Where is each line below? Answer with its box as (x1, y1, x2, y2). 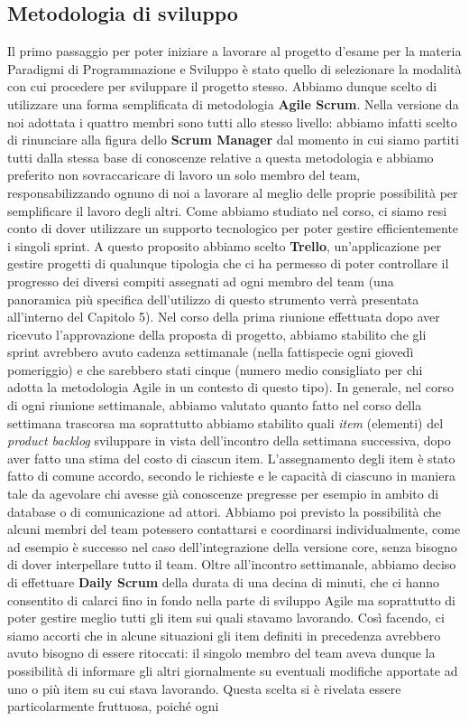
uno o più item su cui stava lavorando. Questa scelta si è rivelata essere (7, 679, 401, 698)
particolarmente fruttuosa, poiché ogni (7, 697, 219, 716)
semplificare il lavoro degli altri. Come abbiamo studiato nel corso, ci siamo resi (7, 201, 447, 220)
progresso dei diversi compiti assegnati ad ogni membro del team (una (7, 271, 394, 290)
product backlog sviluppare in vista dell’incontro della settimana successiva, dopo (7, 431, 451, 450)
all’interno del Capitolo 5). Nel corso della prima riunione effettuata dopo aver (7, 307, 440, 326)
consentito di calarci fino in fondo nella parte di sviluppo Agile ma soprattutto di (7, 590, 456, 609)
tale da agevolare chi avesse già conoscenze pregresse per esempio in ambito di (7, 484, 439, 503)
